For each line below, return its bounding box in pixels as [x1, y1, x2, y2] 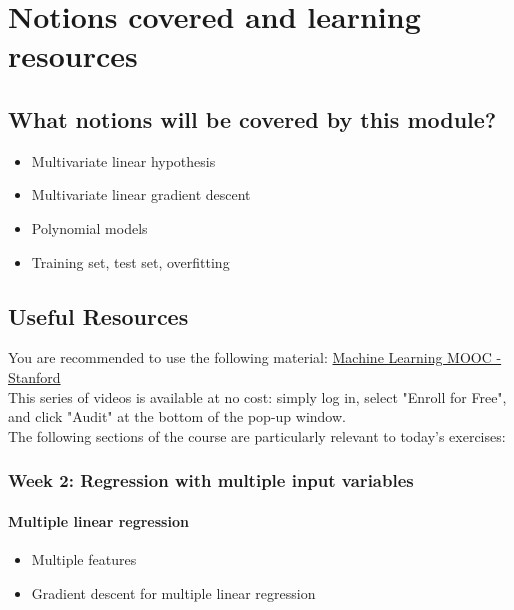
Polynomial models [31, 217, 148, 238]
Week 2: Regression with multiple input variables [8, 468, 414, 493]
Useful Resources [8, 300, 189, 331]
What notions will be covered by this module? [8, 103, 497, 134]
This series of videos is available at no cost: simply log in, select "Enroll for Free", [8, 386, 507, 407]
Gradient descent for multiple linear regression [31, 582, 316, 603]
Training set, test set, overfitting [31, 251, 230, 272]
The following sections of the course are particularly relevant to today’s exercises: [8, 425, 506, 446]
